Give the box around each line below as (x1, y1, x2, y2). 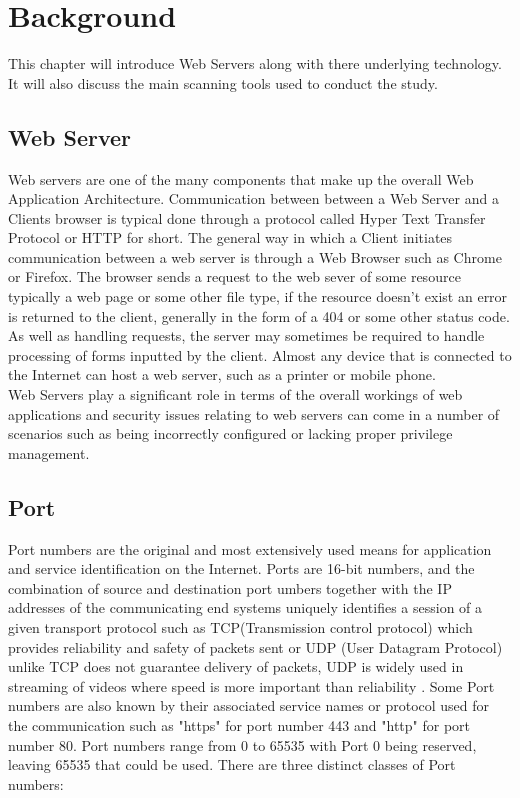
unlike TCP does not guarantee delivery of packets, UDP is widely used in (8, 656, 464, 677)
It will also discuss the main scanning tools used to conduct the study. (8, 72, 438, 93)
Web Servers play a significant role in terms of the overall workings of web (8, 384, 463, 405)
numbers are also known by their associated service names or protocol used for (8, 695, 490, 716)
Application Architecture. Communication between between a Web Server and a (8, 188, 499, 209)
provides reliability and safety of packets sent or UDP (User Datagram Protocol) (8, 636, 503, 657)
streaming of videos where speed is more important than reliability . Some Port (8, 675, 495, 696)
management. (8, 442, 90, 463)
